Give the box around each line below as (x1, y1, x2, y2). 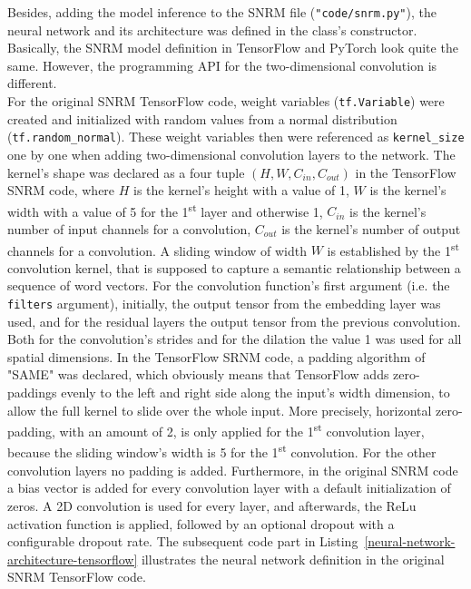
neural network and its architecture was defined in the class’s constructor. (7, 20, 417, 39)
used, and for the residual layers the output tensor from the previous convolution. (7, 311, 461, 330)
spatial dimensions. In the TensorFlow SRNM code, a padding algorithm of (7, 347, 426, 366)
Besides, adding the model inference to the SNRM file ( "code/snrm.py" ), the (7, 3, 437, 21)
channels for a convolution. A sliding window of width (7, 241, 308, 260)
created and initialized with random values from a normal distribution (7, 109, 397, 128)
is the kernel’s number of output (281, 219, 461, 238)
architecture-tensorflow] (7, 549, 138, 568)
